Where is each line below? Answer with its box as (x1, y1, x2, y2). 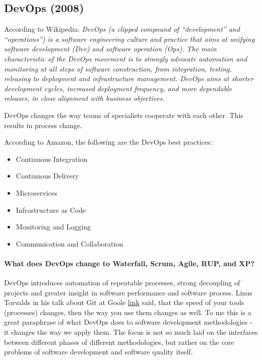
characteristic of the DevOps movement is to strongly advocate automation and (4, 53, 247, 64)
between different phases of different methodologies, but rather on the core (4, 336, 234, 347)
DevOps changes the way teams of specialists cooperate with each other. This (4, 109, 243, 120)
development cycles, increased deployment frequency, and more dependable (4, 83, 232, 93)
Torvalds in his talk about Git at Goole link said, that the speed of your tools (4, 297, 244, 308)
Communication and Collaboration (16, 238, 123, 249)
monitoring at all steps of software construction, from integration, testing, (4, 63, 232, 74)
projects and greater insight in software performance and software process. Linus (4, 287, 252, 297)
